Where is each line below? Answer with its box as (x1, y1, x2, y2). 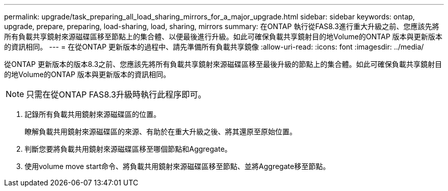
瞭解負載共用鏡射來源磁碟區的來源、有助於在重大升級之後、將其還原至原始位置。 (25, 127, 297, 136)
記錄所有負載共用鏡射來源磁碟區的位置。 (25, 110, 161, 118)
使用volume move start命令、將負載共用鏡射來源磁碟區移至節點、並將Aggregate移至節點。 (25, 162, 330, 171)
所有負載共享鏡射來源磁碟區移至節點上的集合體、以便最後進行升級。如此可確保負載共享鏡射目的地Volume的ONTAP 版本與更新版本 (4, 32, 443, 41)
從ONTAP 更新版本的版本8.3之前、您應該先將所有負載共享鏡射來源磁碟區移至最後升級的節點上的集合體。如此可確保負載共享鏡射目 (4, 60, 442, 68)
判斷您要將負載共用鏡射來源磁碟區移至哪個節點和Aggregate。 (25, 145, 232, 153)
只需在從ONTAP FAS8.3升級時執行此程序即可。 (26, 89, 206, 100)
